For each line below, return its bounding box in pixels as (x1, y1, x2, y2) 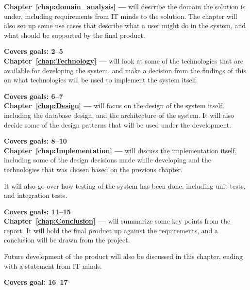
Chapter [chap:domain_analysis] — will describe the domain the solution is (4, 1, 246, 11)
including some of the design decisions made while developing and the (4, 155, 211, 165)
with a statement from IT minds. (4, 260, 102, 271)
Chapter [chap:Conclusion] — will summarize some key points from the (4, 216, 231, 226)
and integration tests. (4, 190, 67, 200)
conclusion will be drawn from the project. (4, 235, 130, 245)
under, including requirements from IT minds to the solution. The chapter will (4, 11, 237, 21)
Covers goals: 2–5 (4, 46, 63, 56)
